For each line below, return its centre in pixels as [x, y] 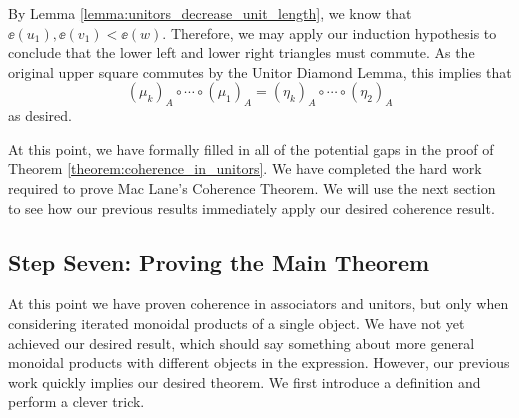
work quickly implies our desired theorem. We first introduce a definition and [244, 381]
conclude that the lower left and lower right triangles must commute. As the [241, 52]
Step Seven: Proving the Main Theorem [219, 261]
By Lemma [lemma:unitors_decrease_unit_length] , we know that [210, 13]
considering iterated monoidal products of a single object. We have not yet [236, 322]
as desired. [40, 115]
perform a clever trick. [76, 401]
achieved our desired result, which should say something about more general [241, 342]
